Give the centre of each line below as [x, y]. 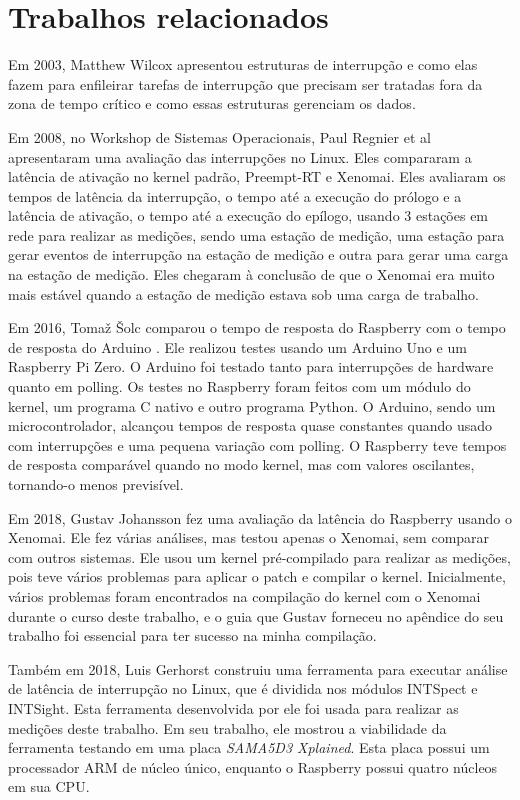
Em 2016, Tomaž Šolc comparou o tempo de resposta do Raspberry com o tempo [257, 327]
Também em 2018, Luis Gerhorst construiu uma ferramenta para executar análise [258, 668]
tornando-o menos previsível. [96, 484]
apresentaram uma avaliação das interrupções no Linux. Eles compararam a [240, 156]
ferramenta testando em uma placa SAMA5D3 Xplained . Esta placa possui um [249, 747]
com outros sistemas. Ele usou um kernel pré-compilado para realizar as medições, [259, 556]
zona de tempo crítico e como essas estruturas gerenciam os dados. [212, 103]
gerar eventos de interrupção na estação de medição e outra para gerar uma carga [258, 254]
